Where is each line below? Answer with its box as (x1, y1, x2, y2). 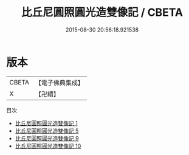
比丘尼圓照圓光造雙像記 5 (15, 127, 79, 134)
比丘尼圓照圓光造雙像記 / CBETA (21, 5, 184, 19)
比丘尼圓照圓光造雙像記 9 (15, 134, 79, 142)
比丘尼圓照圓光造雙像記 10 (15, 142, 81, 150)
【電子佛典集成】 (35, 78, 84, 87)
